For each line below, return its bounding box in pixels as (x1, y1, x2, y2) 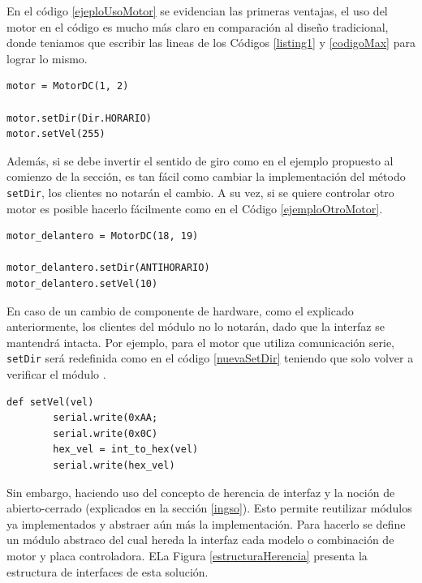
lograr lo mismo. (6, 49, 88, 66)
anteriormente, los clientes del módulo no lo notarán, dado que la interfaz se (6, 318, 385, 335)
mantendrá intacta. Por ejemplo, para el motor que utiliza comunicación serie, (6, 333, 395, 350)
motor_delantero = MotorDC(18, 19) (6, 230, 199, 242)
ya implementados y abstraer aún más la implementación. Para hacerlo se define (6, 515, 406, 532)
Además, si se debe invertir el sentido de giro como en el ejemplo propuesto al (6, 152, 394, 169)
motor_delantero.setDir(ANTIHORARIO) (6, 262, 210, 274)
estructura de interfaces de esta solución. (6, 563, 209, 580)
